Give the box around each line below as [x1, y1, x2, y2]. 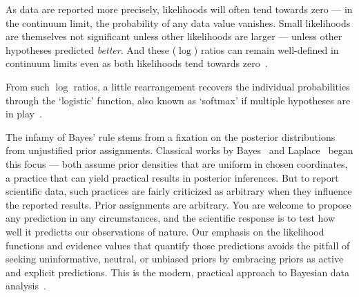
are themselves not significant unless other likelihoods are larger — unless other [6, 29, 342, 44]
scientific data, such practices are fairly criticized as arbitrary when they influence [6, 184, 352, 198]
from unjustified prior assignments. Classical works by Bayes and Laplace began [6, 143, 353, 157]
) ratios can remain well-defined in [193, 42, 339, 57]
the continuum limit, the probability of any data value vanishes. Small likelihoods [6, 15, 351, 30]
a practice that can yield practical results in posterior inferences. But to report [6, 170, 339, 184]
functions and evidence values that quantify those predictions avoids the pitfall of [6, 238, 350, 252]
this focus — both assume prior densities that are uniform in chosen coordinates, [6, 156, 348, 171]
